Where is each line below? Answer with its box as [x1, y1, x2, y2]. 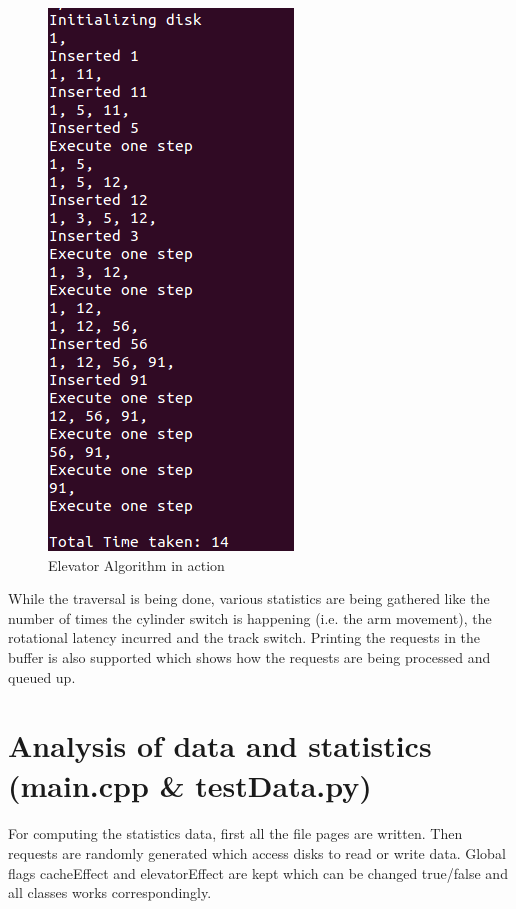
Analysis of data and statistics [8, 725, 432, 766]
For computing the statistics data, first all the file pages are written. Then [8, 823, 463, 844]
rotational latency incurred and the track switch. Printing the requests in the [8, 627, 481, 648]
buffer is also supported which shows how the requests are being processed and [8, 646, 491, 667]
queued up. [8, 666, 76, 687]
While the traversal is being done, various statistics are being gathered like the [8, 588, 490, 609]
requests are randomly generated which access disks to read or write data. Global [8, 842, 506, 863]
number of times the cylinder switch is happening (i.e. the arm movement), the [8, 607, 492, 628]
